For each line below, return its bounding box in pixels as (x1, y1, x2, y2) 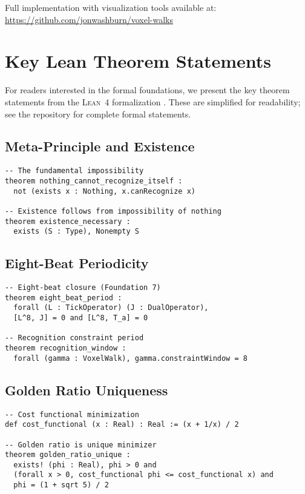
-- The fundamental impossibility (5, 166, 144, 176)
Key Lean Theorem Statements (5, 48, 271, 73)
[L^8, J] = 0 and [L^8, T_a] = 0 (13, 314, 148, 323)
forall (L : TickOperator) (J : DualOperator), (13, 303, 209, 312)
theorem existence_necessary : (5, 217, 131, 226)
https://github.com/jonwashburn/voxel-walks (5, 13, 173, 25)
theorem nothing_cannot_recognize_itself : (5, 176, 183, 185)
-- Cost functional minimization (5, 410, 139, 419)
